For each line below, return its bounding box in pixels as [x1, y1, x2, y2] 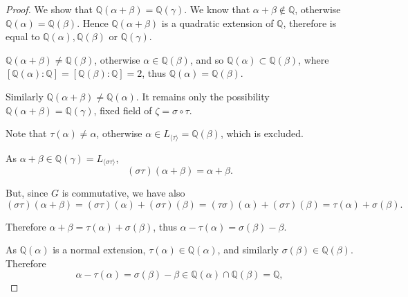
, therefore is [283, 15, 337, 30]
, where [298, 52, 329, 66]
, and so [189, 52, 224, 66]
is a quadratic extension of [161, 15, 274, 30]
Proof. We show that [6, 2, 93, 16]
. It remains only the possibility [136, 89, 270, 103]
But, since [6, 186, 48, 200]
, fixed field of [93, 102, 152, 117]
